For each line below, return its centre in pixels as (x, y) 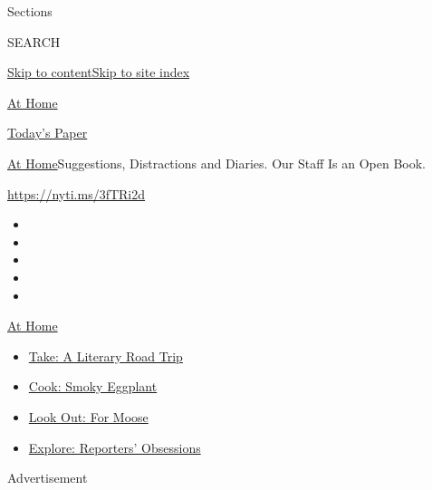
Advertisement (48, 478)
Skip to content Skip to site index (99, 72)
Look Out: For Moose (88, 416)
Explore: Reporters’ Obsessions (115, 447)
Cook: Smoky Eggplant (93, 386)
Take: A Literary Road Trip (106, 355)
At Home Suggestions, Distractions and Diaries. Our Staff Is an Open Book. (217, 163)
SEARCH (34, 41)
